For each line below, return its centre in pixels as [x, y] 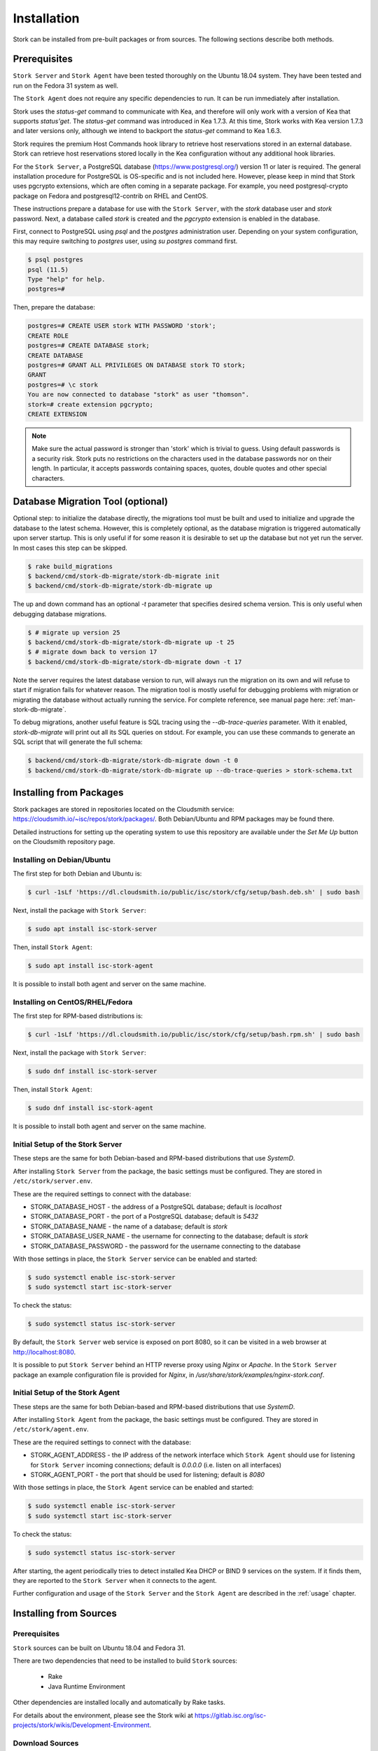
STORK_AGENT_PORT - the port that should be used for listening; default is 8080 [148, 1474]
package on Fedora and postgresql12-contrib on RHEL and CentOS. [111, 195]
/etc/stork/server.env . [53, 1181]
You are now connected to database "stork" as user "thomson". [139, 395]
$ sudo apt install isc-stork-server [92, 929]
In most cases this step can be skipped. [70, 548]
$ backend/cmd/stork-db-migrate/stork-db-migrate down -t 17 [135, 662]
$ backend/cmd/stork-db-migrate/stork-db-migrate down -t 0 [133, 761]
